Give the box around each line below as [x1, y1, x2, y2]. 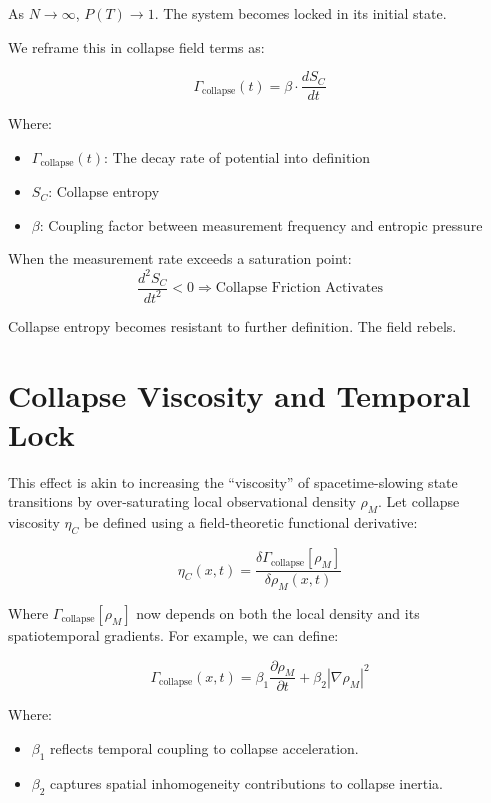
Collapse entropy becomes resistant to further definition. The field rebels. [8, 315, 457, 336]
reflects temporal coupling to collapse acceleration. [50, 737, 359, 758]
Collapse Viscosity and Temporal [8, 374, 471, 415]
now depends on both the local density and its [136, 602, 420, 623]
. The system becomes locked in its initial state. [154, 3, 447, 23]
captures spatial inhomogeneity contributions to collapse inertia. [50, 772, 443, 793]
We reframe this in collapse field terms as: [8, 36, 265, 57]
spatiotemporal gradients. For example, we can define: [8, 624, 339, 645]
